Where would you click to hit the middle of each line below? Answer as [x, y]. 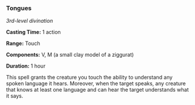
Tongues [19, 8]
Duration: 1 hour [26, 66]
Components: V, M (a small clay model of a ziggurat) [70, 55]
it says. [15, 96]
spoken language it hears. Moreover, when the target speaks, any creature [96, 83]
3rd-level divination [30, 21]
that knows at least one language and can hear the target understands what [97, 90]
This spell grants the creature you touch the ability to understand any [89, 78]
